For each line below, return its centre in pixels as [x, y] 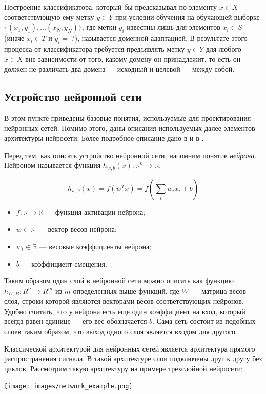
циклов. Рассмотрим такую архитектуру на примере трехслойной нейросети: [124, 368]
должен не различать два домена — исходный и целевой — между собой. [119, 69]
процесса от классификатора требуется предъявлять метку [95, 48]
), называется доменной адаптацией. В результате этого [161, 38]
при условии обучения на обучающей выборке [187, 17]
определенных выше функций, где [126, 290]
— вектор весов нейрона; [77, 229]
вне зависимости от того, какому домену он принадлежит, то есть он [133, 59]
